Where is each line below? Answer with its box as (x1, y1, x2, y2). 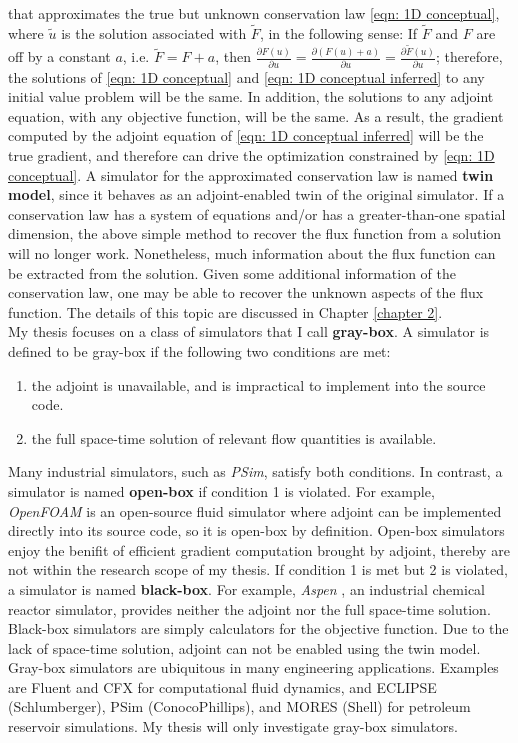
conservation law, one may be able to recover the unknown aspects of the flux (8, 282, 484, 303)
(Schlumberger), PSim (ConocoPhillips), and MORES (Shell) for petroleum (8, 696, 471, 717)
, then (215, 46, 251, 67)
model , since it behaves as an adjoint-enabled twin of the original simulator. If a (8, 184, 505, 205)
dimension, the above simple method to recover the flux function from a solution (8, 223, 502, 244)
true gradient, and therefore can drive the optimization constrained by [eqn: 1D (8, 145, 495, 166)
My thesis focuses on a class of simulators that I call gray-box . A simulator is (8, 321, 490, 342)
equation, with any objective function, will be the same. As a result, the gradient (8, 105, 504, 126)
